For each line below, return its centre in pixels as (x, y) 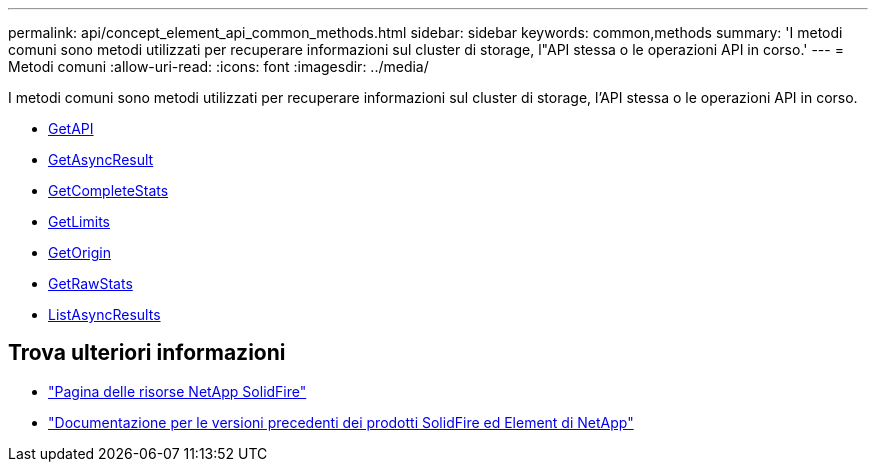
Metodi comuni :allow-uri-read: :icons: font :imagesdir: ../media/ (218, 66)
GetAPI (71, 128)
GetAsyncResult (101, 159)
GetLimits (79, 221)
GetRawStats (90, 283)
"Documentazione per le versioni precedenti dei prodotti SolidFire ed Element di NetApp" (341, 422)
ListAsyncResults (104, 314)
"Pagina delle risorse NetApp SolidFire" (177, 391)
